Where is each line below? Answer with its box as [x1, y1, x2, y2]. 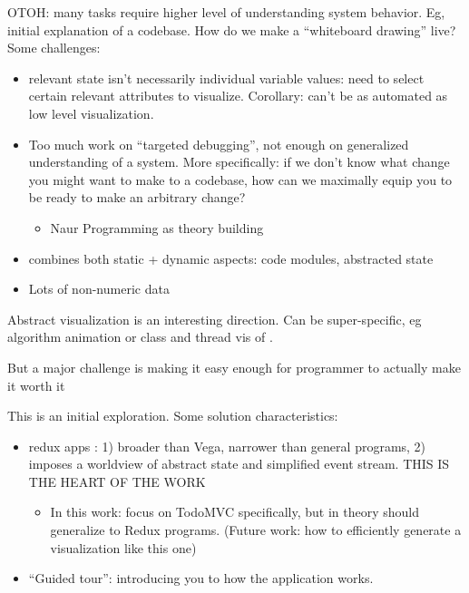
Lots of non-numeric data [28, 279, 170, 298]
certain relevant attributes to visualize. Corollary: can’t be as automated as [28, 86, 448, 105]
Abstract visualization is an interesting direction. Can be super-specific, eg [7, 309, 422, 328]
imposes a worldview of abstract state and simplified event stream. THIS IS [28, 454, 450, 473]
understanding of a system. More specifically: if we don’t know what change [28, 152, 450, 171]
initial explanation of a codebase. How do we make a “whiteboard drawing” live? [7, 20, 456, 39]
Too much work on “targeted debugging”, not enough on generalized [28, 134, 409, 153]
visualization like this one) [50, 538, 197, 557]
